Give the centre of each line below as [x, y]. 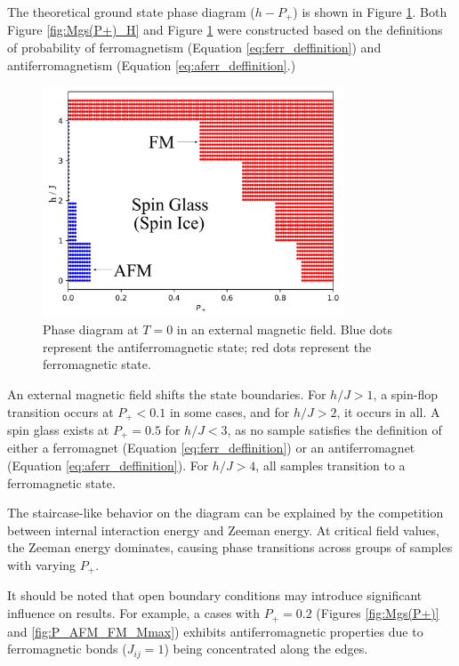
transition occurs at [60, 411]
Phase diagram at [91, 329]
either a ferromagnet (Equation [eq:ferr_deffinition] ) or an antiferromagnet [211, 448]
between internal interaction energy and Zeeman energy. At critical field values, [223, 530]
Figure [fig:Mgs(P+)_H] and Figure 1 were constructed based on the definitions [225, 30]
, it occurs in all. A [388, 411]
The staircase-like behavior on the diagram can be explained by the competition [225, 513]
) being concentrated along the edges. [266, 649]
